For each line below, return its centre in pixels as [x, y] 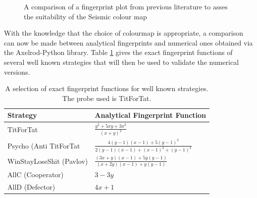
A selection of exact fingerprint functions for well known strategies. [107, 88]
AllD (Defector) [31, 187]
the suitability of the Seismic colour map [85, 16]
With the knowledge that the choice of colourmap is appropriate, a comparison [124, 33]
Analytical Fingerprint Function [151, 115]
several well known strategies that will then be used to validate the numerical [122, 62]
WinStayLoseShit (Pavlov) [48, 161]
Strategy [22, 115]
